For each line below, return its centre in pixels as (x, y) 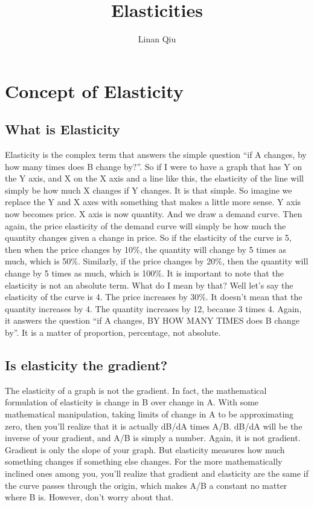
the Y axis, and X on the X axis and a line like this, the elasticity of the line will (154, 178)
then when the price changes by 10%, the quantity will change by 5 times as (146, 249)
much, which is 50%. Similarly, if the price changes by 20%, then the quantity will (157, 261)
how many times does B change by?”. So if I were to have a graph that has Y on (153, 166)
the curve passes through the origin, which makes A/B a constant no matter (146, 485)
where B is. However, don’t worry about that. (89, 497)
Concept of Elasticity (94, 90)
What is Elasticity (62, 129)
